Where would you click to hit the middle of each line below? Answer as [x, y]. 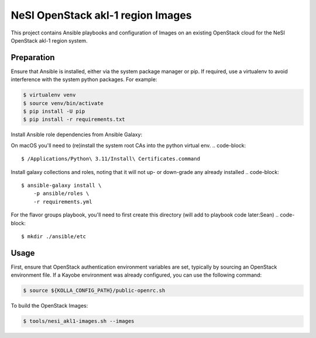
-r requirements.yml [63, 202]
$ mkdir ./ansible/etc [54, 236]
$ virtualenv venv [49, 95]
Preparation [33, 58]
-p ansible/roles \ [61, 194]
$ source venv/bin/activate [63, 103]
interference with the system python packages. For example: [84, 79]
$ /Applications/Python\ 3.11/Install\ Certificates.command [111, 159]
